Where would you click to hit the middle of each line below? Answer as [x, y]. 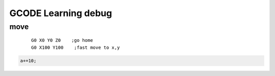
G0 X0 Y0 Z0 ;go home [62, 41]
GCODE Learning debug [61, 13]
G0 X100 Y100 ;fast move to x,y [76, 47]
